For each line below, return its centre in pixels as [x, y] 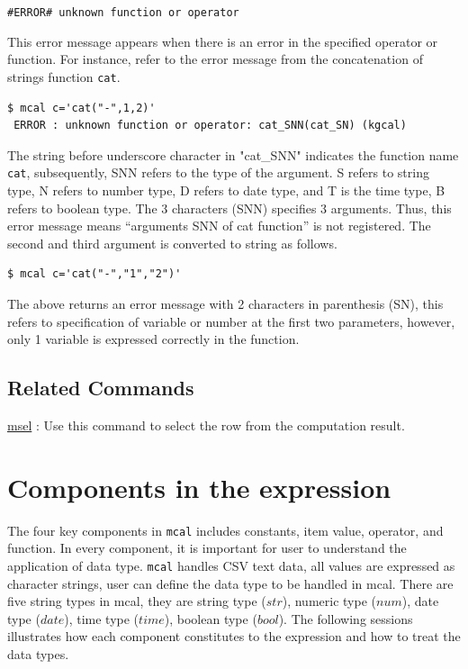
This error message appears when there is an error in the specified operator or [223, 41]
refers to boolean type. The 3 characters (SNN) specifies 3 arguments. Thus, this [229, 208]
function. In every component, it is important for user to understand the [207, 548]
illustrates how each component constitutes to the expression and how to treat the [234, 636]
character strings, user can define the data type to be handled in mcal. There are [230, 583]
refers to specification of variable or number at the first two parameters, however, [231, 321]
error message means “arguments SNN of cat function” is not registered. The [219, 226]
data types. [38, 653]
